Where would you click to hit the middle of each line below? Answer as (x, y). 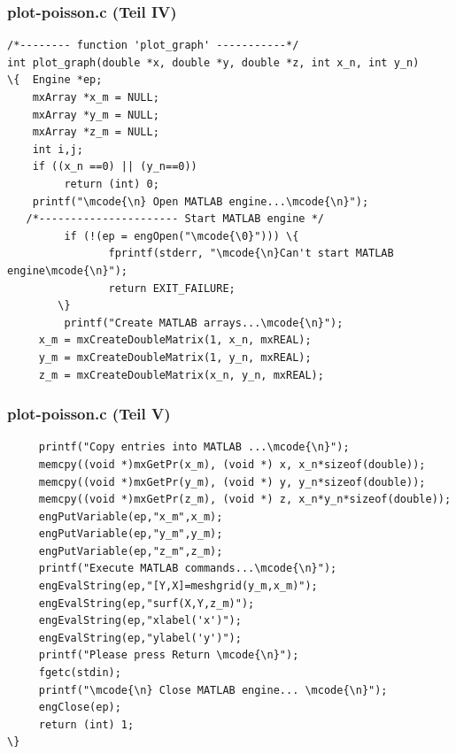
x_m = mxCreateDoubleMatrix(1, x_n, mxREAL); (175, 340)
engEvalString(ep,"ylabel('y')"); (140, 638)
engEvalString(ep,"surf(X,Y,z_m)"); (147, 603)
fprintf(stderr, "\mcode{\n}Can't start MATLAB (251, 254)
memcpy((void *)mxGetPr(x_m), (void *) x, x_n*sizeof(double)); (232, 464)
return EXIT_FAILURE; (172, 288)
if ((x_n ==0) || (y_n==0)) (115, 167)
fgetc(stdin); (80, 673)
